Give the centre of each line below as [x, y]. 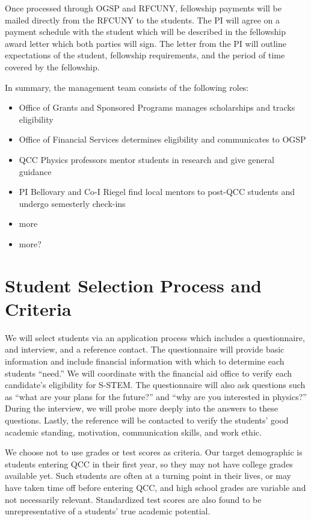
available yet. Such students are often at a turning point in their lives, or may [148, 476]
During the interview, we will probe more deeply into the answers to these [142, 408]
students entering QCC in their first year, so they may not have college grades [149, 464]
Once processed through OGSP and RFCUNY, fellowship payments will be [143, 8]
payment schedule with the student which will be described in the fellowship [146, 32]
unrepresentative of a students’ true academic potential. [108, 511]
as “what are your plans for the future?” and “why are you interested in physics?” [156, 396]
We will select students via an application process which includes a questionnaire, [155, 337]
